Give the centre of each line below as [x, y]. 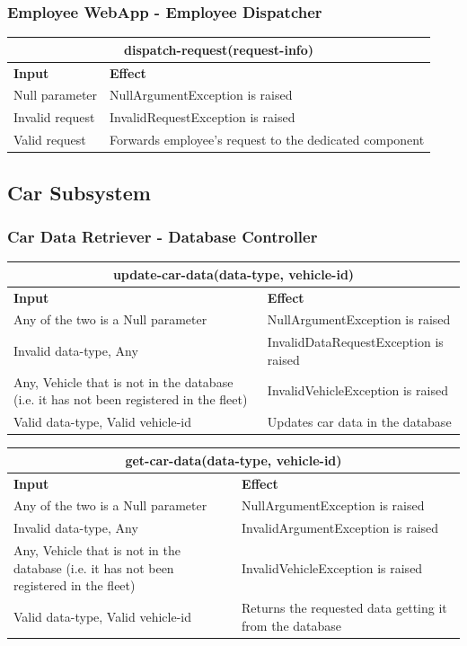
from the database [292, 625]
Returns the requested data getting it [344, 608]
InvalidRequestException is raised [203, 117]
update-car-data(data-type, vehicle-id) [233, 274]
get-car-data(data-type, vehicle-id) [233, 460]
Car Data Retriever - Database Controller [163, 236]
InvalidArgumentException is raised [340, 528]
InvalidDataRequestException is [355, 342]
